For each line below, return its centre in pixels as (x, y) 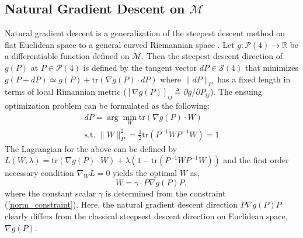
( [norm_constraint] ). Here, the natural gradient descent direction (121, 204)
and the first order (256, 160)
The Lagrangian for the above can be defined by (91, 148)
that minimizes (272, 67)
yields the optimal (145, 173)
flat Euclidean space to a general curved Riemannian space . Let (120, 44)
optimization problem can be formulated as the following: (107, 106)
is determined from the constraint (166, 193)
